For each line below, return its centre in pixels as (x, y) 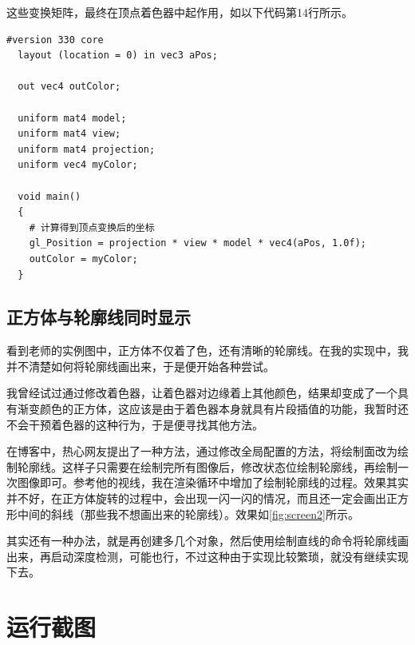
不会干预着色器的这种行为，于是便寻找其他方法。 (135, 424)
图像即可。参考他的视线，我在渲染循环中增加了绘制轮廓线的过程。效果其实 (213, 482)
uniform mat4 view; (69, 134)
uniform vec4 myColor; (78, 165)
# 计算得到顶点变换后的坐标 (92, 227)
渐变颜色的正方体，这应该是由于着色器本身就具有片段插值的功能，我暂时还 (213, 409)
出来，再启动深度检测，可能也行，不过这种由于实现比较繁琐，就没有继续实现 (207, 556)
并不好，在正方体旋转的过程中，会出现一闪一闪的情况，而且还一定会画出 (196, 498)
